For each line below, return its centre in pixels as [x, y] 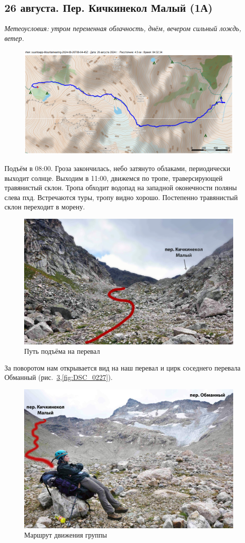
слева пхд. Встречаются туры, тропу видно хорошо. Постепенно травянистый [121, 197]
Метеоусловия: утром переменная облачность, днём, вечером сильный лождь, [123, 28]
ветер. [14, 38]
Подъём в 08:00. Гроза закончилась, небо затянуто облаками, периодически [117, 168]
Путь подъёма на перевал [62, 351]
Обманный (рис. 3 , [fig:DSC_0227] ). [59, 377]
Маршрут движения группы [66, 535]
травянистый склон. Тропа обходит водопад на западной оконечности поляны [121, 187]
